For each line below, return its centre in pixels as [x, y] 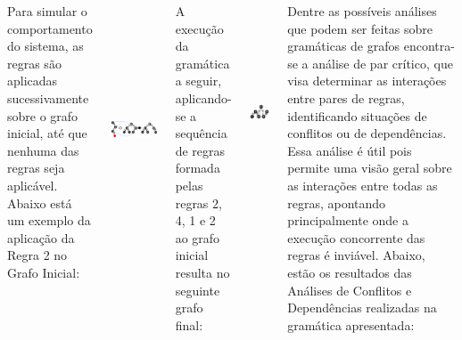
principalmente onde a [348, 220]
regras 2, [198, 202]
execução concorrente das [356, 237]
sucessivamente [48, 97]
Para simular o [47, 11]
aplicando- [203, 97]
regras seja [36, 168]
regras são [34, 63]
